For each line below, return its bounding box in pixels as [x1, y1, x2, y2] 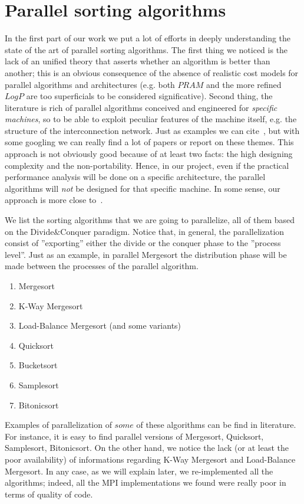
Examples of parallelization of [5, 418, 112, 431]
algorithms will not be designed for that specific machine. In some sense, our [5, 182, 280, 194]
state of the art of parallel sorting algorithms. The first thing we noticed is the [5, 43, 288, 55]
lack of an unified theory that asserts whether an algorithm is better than [5, 55, 270, 67]
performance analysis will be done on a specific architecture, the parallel [5, 171, 266, 183]
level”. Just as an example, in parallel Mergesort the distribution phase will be [5, 248, 287, 260]
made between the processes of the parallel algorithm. [5, 260, 199, 272]
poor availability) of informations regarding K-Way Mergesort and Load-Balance [5, 453, 296, 465]
